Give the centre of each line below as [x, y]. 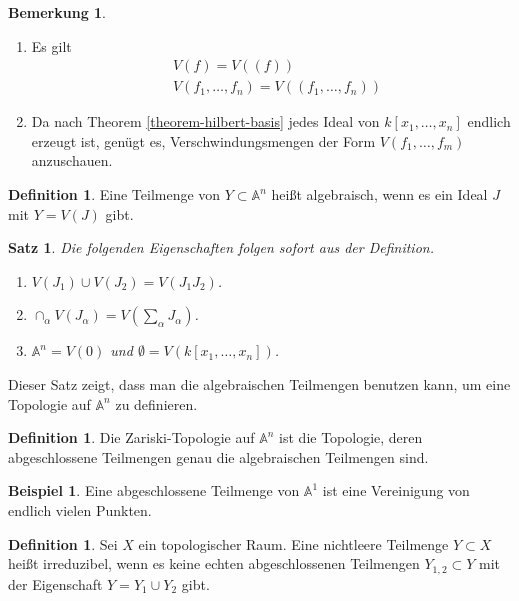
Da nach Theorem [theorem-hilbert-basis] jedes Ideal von [205, 121]
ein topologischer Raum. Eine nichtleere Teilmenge [293, 543]
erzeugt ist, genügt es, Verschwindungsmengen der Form [203, 140]
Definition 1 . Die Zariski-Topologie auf [131, 437]
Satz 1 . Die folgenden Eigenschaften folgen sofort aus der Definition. [221, 247]
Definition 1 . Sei [63, 543]
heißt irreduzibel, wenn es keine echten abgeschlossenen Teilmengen [214, 563]
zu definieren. [156, 403]
